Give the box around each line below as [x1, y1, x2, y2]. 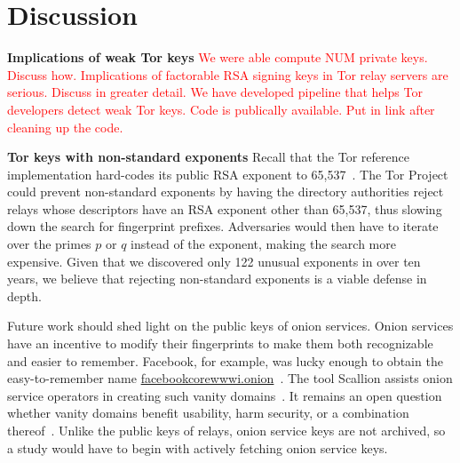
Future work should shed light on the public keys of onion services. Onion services [7, 316, 454, 335]
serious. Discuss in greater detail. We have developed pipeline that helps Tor [7, 83, 423, 101]
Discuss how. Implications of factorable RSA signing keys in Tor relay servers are [7, 65, 448, 84]
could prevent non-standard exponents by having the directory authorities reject [7, 182, 444, 201]
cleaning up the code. [7, 117, 123, 136]
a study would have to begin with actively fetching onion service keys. [7, 438, 388, 457]
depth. [7, 286, 42, 305]
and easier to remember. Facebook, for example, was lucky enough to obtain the [7, 351, 443, 370]
